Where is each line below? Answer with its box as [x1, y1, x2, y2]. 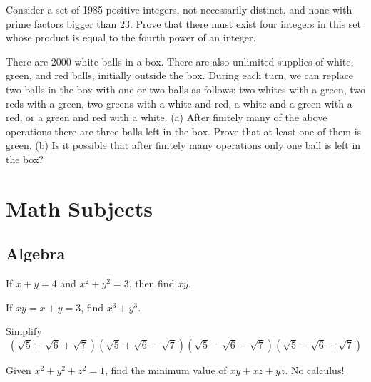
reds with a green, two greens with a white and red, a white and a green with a [6, 95, 352, 110]
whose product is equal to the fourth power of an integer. [6, 30, 256, 45]
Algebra [6, 242, 66, 264]
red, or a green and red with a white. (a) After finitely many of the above [6, 110, 327, 125]
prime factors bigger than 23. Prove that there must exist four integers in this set [6, 16, 361, 31]
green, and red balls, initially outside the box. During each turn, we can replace [6, 68, 354, 83]
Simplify [6, 324, 42, 339]
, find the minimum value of [104, 362, 227, 377]
